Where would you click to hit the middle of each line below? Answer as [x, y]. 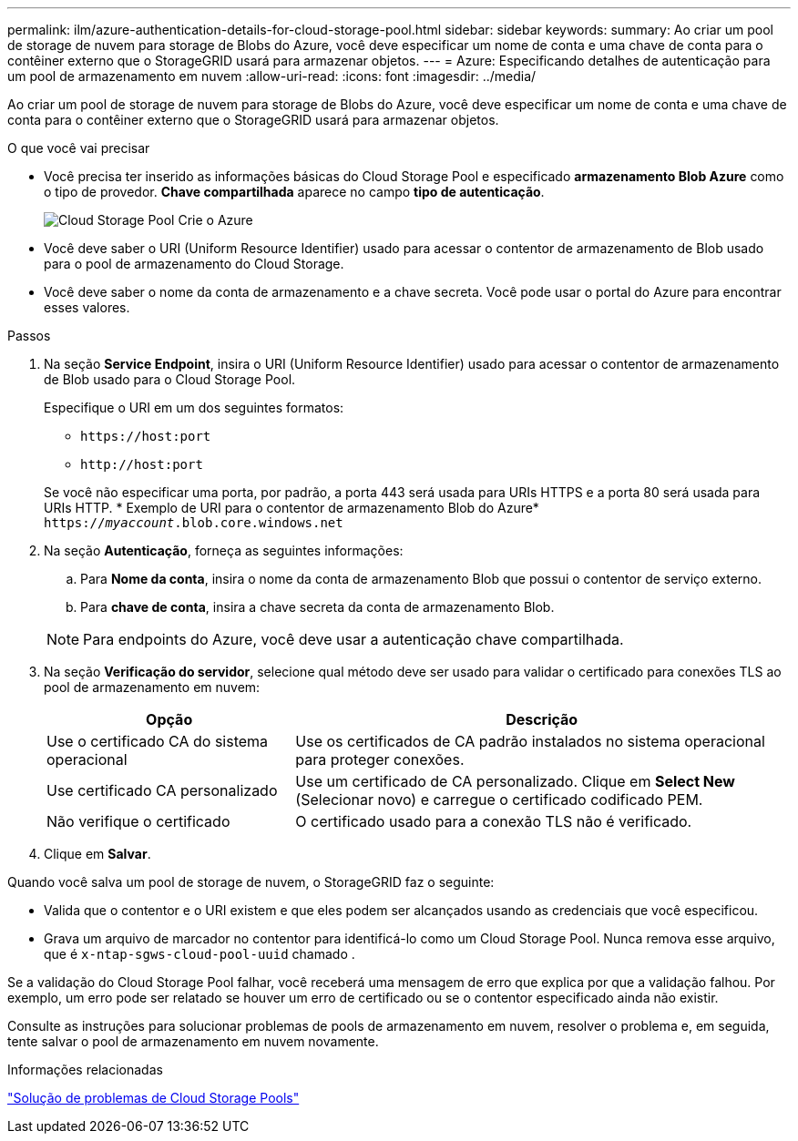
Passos [29, 336]
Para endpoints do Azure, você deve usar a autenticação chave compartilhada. [353, 639]
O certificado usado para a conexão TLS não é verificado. [494, 821]
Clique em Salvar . [97, 854]
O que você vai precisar [79, 148]
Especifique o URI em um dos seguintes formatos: [194, 407]
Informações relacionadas [85, 1070]
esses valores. [87, 307]
